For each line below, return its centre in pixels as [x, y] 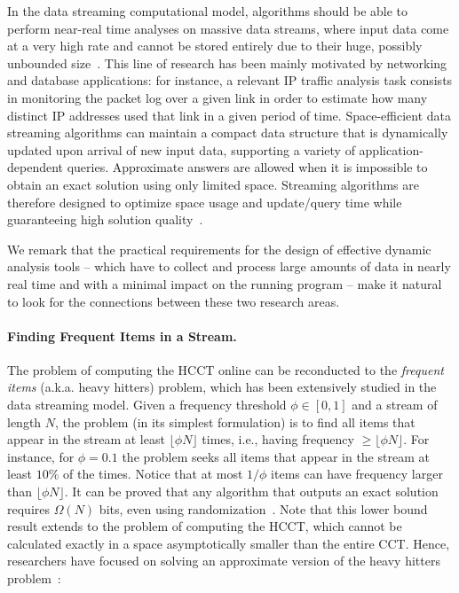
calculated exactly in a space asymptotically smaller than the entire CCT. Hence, [229, 543]
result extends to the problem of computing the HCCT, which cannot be [205, 526]
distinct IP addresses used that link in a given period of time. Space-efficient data [229, 115]
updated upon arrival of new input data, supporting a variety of [181, 149]
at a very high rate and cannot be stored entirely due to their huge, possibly [215, 46]
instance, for [41, 456]
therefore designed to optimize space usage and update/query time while [205, 202]
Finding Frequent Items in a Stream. [122, 336]
